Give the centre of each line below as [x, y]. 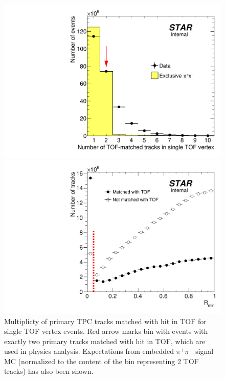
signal [205, 351]
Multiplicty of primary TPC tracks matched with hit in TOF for [105, 321]
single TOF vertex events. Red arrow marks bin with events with [106, 331]
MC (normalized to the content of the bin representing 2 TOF [102, 361]
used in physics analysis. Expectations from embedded [89, 351]
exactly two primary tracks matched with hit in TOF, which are [105, 341]
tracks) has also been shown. [49, 371]
